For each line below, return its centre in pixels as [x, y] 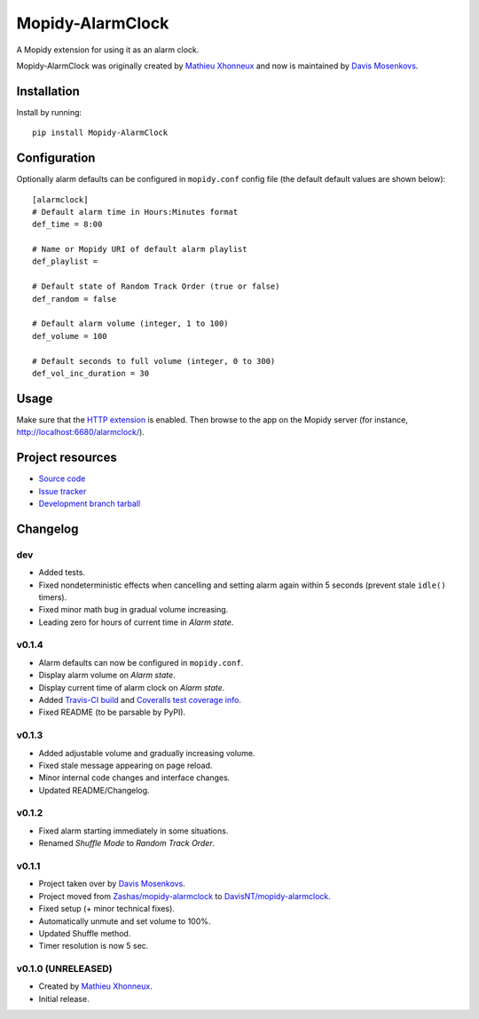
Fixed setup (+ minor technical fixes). [106, 909]
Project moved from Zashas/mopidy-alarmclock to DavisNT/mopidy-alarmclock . [185, 896]
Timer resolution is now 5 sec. [94, 946]
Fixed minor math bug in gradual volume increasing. [133, 610]
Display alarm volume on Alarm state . [107, 675]
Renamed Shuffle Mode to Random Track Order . [127, 843]
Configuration [56, 158]
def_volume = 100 [70, 336]
